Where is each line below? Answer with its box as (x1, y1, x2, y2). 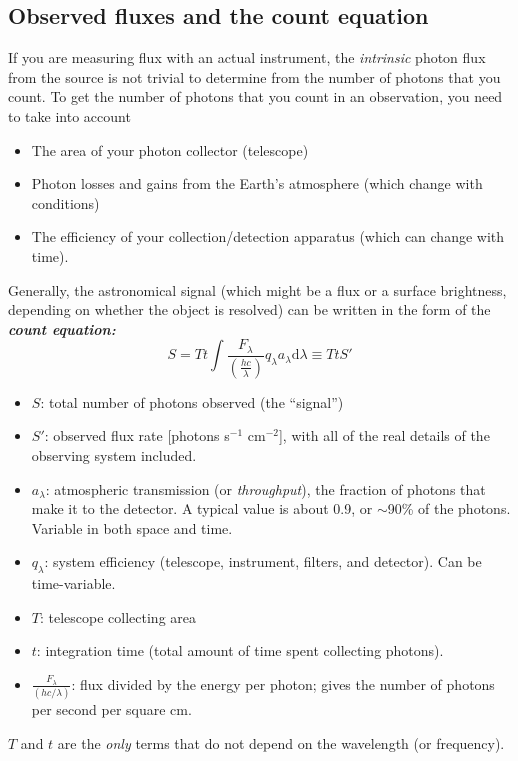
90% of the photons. (387, 498, 511, 519)
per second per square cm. (31, 699, 192, 720)
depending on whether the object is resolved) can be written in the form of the (8, 299, 491, 320)
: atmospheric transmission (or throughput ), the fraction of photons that (45, 478, 486, 499)
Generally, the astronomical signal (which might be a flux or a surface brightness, (8, 279, 507, 300)
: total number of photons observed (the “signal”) (40, 391, 344, 412)
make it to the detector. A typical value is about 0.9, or (31, 498, 373, 519)
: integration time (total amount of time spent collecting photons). (36, 640, 444, 661)
